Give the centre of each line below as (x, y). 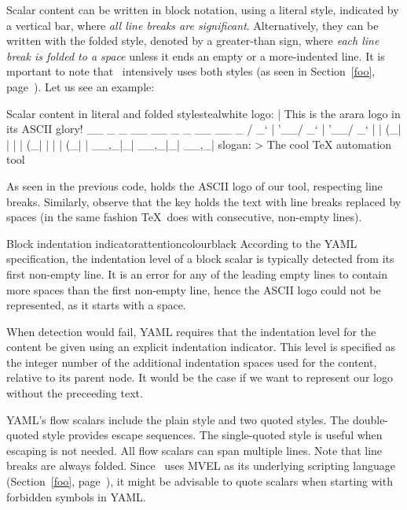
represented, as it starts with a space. (96, 305)
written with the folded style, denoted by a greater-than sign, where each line (193, 41)
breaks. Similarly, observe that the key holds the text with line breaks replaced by (204, 201)
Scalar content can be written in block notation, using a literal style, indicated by (203, 9)
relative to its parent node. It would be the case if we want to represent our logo (200, 377)
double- (370, 419)
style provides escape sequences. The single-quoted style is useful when (213, 435)
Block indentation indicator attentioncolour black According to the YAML (182, 243)
